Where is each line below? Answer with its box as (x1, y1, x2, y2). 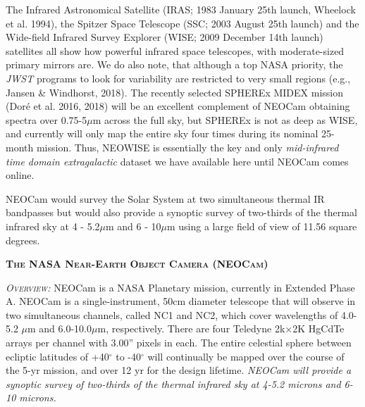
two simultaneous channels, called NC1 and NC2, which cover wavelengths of (6, 307, 338, 322)
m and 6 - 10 (106, 218, 161, 233)
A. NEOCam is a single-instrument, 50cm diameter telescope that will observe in (6, 294, 356, 308)
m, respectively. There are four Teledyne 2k (97, 321, 285, 336)
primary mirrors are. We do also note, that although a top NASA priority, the (6, 57, 343, 72)
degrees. (6, 232, 40, 247)
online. (6, 168, 35, 182)
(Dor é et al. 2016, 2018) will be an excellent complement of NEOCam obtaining (6, 99, 350, 113)
